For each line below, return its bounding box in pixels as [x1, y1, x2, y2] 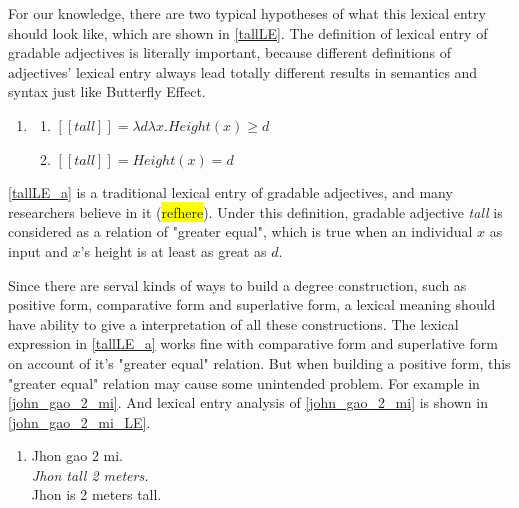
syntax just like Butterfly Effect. [8, 81, 206, 102]
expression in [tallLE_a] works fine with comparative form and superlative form [8, 333, 498, 354]
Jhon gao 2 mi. [31, 445, 123, 466]
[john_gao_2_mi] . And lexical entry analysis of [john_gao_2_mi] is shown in [8, 392, 488, 413]
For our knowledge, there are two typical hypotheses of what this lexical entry [8, 3, 486, 23]
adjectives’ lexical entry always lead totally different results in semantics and [8, 61, 478, 82]
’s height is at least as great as [80, 240, 267, 261]
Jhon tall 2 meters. [31, 464, 149, 485]
